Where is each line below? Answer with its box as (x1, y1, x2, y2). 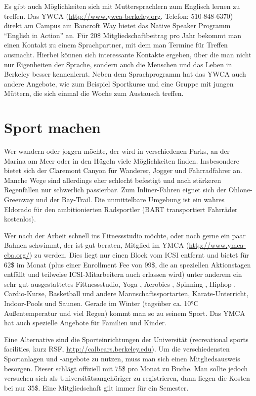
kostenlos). (4, 214, 36, 224)
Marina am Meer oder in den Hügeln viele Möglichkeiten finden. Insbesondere (4, 155, 239, 166)
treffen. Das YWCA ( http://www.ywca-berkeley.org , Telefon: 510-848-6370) (4, 10, 233, 21)
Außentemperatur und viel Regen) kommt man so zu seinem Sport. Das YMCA (4, 308, 245, 318)
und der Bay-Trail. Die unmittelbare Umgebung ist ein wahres (36, 194, 225, 205)
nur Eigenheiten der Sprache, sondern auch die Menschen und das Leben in (4, 59, 232, 69)
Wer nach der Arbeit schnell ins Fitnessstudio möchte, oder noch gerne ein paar (4, 230, 246, 240)
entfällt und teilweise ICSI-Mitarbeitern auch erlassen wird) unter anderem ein (4, 269, 242, 279)
